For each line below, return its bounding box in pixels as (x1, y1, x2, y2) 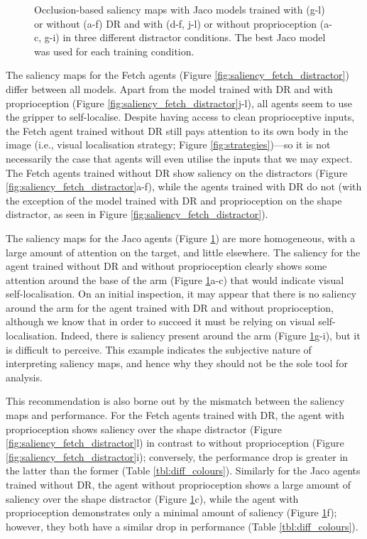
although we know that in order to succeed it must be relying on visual (6, 314, 315, 329)
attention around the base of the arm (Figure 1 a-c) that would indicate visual (6, 272, 344, 287)
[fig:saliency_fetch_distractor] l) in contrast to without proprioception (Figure (6, 435, 344, 450)
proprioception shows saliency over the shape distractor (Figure (6, 421, 282, 436)
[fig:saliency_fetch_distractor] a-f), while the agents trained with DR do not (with (6, 179, 362, 194)
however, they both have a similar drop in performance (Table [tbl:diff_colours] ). (6, 518, 358, 533)
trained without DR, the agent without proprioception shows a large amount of (6, 477, 351, 491)
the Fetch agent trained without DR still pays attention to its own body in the (6, 123, 349, 138)
